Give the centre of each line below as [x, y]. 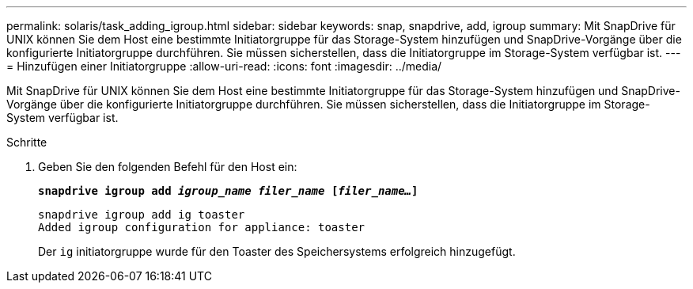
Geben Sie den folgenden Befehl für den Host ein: [168, 167]
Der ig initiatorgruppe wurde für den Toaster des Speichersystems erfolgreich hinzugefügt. [277, 251]
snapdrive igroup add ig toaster [142, 215]
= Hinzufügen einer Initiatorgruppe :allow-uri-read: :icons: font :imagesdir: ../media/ [224, 66]
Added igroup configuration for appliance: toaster [202, 227]
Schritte [27, 142]
